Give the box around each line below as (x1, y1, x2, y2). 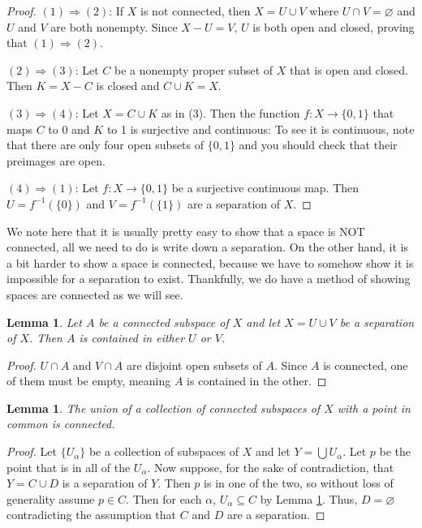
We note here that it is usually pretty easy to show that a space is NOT (6, 222, 365, 239)
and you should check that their (239, 136, 398, 153)
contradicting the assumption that (6, 506, 177, 523)
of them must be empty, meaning (6, 372, 171, 389)
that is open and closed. (289, 61, 408, 78)
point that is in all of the (6, 458, 131, 475)
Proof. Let (6, 443, 57, 460)
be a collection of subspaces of (88, 443, 239, 460)
